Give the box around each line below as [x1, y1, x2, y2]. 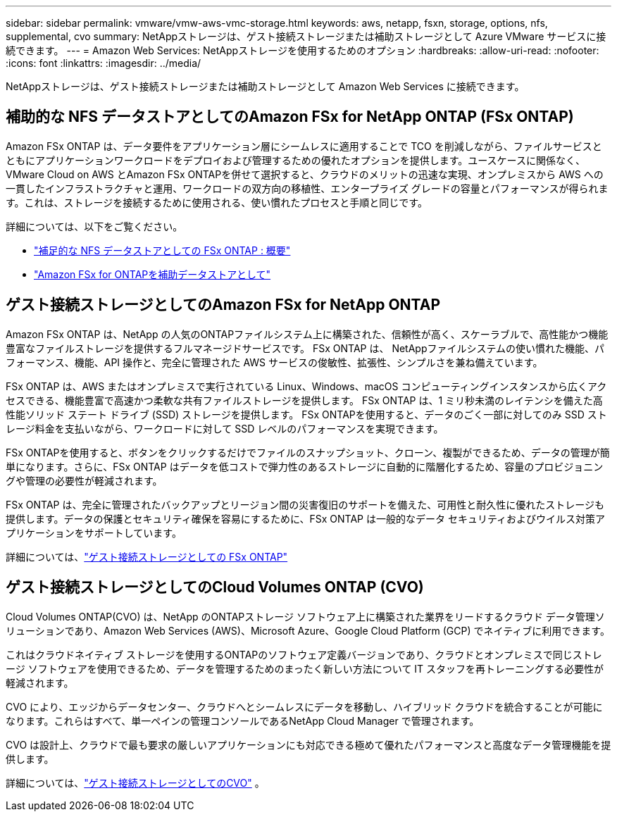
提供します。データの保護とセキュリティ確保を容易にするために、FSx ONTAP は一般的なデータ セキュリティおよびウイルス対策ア [6, 512, 606, 525]
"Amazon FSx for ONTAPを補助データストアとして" [34, 268, 271, 280]
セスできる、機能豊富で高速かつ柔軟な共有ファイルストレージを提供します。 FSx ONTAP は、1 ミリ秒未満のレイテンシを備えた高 [6, 394, 603, 406]
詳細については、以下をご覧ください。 [6, 220, 183, 232]
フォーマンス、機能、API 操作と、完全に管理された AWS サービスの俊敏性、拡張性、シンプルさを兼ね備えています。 [6, 356, 543, 368]
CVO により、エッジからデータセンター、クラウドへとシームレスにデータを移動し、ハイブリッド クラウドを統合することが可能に [6, 700, 603, 713]
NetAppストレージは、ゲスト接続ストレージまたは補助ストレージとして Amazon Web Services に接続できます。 [6, 80, 525, 92]
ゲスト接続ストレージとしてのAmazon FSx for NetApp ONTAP [6, 296, 441, 314]
